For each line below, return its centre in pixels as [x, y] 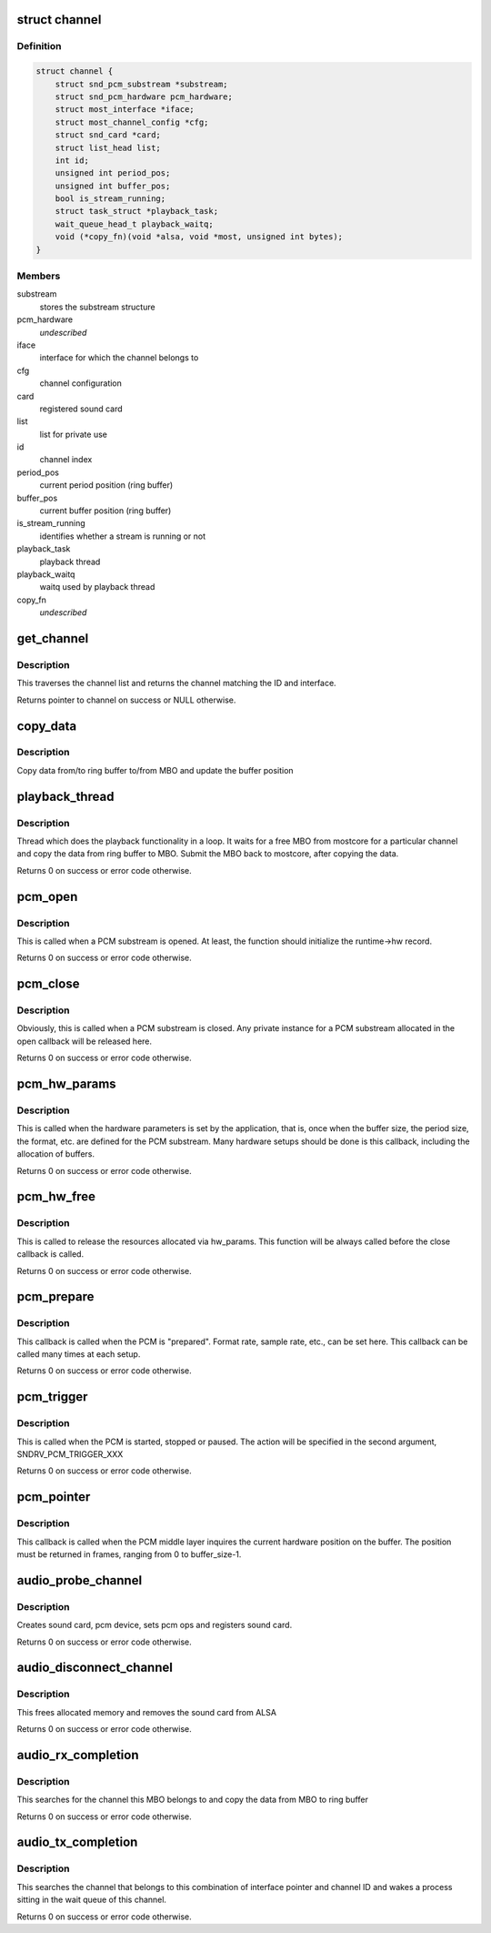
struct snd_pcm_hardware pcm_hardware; [144, 96]
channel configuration [81, 383]
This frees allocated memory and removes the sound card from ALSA [147, 1712]
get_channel [53, 638]
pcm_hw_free [56, 1197]
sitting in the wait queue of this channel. [92, 1900]
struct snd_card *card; [108, 135]
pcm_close [48, 984]
